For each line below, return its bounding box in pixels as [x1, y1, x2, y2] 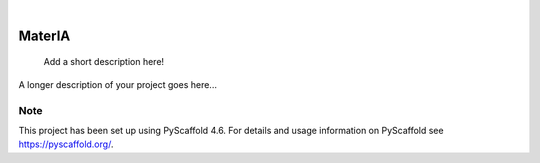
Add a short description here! [43, 56, 165, 68]
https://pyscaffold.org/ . [18, 138, 114, 150]
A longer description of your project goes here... [18, 78, 217, 90]
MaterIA [18, 27, 71, 44]
